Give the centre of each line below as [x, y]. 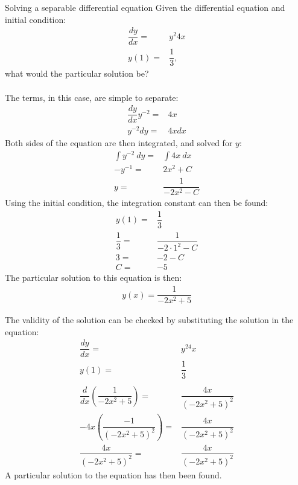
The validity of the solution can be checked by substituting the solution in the [149, 320]
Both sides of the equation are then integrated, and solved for [119, 143]
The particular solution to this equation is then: [94, 278]
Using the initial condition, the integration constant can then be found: [137, 203]
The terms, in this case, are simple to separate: [92, 97]
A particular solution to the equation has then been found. [113, 474]
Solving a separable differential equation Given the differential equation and [145, 7]
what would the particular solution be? [77, 73]
